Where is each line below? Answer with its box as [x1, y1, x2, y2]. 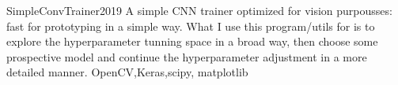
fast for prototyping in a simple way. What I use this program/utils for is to [6, 17, 375, 34]
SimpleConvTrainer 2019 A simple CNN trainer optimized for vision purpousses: [6, 2, 392, 18]
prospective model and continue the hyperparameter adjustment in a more [6, 48, 367, 65]
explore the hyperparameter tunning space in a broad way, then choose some [6, 33, 378, 50]
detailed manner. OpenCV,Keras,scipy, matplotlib [6, 64, 248, 80]
